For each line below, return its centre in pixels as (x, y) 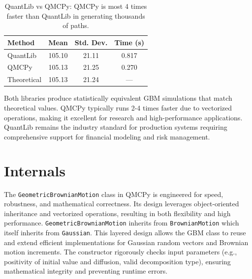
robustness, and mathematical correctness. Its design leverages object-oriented (122, 204)
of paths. (76, 25)
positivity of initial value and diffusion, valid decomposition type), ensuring (117, 261)
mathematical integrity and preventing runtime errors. (86, 271)
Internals (35, 170)
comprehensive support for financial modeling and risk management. (107, 136)
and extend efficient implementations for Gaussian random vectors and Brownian (126, 242)
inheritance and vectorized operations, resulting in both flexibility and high (117, 213)
